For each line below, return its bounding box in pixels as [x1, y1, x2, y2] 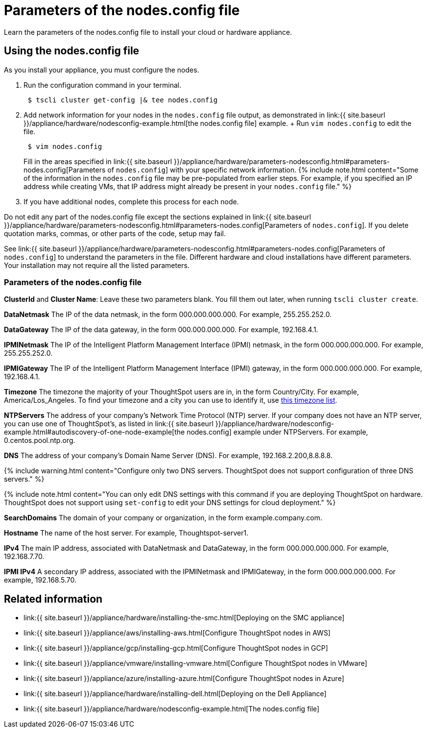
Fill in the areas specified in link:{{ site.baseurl [24, 157, 172, 166]
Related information [4, 592, 103, 605]
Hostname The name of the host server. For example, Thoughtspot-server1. [4, 529, 249, 537]
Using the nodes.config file [4, 45, 140, 57]
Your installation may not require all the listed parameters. [4, 261, 190, 269]
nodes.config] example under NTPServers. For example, [187, 428, 368, 437]
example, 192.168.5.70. [4, 576, 76, 585]
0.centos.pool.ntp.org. [4, 436, 75, 445]
